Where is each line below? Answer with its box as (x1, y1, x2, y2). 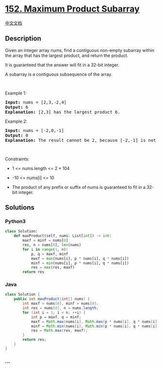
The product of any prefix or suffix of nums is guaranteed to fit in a (12, 184, 146, 190)
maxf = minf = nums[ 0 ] (22, 238, 68, 243)
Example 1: (5, 90, 27, 96)
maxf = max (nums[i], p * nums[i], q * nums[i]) (31, 256, 130, 261)
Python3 (5, 218, 26, 225)
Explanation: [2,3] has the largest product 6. (5, 109, 120, 115)
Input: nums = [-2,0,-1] (5, 128, 64, 133)
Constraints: (5, 156, 30, 162)
